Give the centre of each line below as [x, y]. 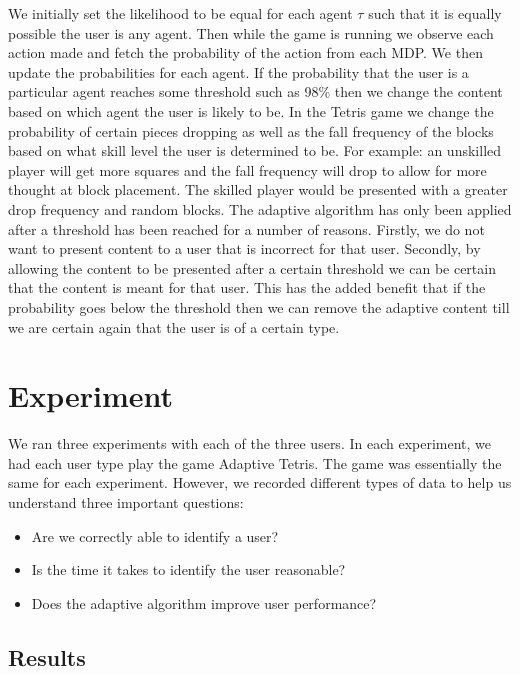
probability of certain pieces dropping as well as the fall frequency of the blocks [251, 130]
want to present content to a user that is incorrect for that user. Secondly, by [244, 248]
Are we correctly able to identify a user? [155, 535]
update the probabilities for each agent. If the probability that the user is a [238, 71]
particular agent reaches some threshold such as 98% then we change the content [255, 91]
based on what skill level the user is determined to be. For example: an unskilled [255, 150]
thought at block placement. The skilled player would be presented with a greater [258, 189]
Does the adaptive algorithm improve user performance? [204, 602]
